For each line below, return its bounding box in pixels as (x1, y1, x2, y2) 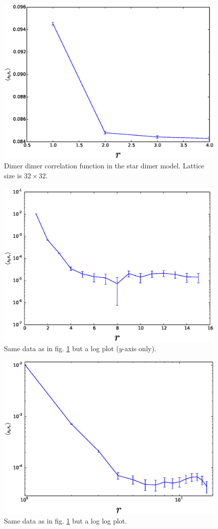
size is (4, 170, 22, 180)
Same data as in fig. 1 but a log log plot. (4, 516, 127, 526)
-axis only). (122, 343, 157, 354)
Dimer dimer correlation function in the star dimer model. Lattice (4, 160, 204, 171)
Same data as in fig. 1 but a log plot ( (4, 343, 119, 354)
